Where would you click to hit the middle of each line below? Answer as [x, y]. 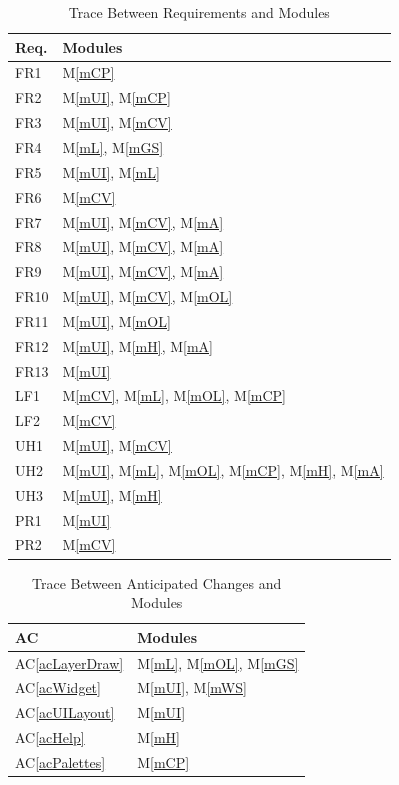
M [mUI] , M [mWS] [192, 687]
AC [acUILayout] [65, 712]
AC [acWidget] [58, 687]
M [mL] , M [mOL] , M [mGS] [218, 662]
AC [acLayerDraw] [69, 662]
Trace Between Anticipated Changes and [157, 582]
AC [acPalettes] [60, 761]
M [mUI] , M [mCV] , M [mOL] [147, 296]
